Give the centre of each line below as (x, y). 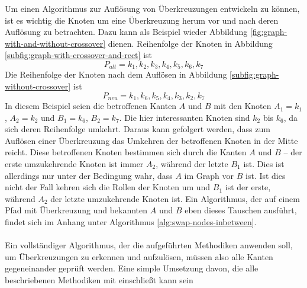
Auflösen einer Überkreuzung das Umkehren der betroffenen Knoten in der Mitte (151, 140)
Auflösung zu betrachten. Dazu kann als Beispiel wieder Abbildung (126, 32)
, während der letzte (192, 164)
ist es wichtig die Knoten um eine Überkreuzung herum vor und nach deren (142, 20)
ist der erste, (248, 187)
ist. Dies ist (264, 164)
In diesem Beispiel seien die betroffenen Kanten (91, 106)
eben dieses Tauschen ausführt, (241, 210)
